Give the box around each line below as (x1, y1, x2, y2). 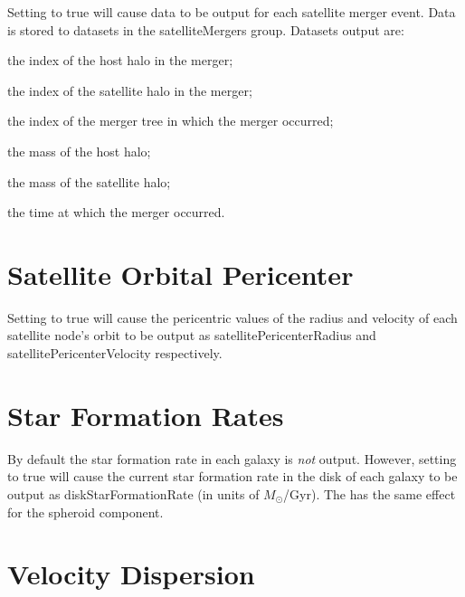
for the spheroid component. (7, 502, 164, 521)
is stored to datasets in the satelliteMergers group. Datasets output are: (7, 20, 404, 39)
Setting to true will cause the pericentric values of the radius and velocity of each (7, 308, 458, 327)
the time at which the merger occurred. (7, 203, 225, 222)
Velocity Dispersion (7, 555, 255, 592)
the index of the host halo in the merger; (7, 51, 233, 70)
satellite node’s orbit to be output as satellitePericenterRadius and (7, 326, 376, 345)
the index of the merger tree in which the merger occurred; (7, 111, 334, 130)
